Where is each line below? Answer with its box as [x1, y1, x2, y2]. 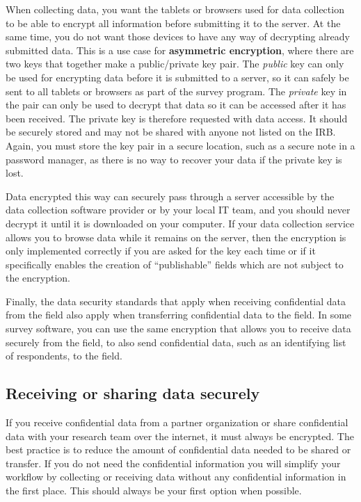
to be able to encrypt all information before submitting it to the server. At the [6, 15, 341, 30]
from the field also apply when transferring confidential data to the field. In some [6, 307, 352, 322]
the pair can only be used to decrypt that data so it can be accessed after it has [6, 97, 346, 112]
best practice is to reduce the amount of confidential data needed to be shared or [6, 442, 351, 457]
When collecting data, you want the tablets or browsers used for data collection [6, 2, 344, 16]
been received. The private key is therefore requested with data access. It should [6, 111, 348, 125]
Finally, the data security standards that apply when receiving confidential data [6, 293, 346, 308]
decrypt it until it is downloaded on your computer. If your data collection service [6, 216, 355, 230]
